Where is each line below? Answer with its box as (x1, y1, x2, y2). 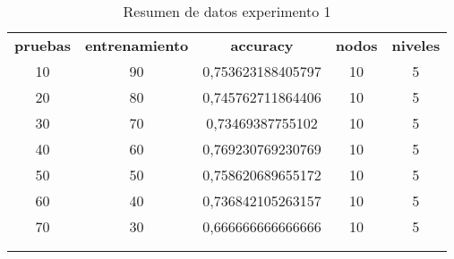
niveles (391, 35, 441, 55)
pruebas (14, 35, 71, 55)
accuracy (230, 35, 294, 55)
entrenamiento (84, 35, 189, 55)
